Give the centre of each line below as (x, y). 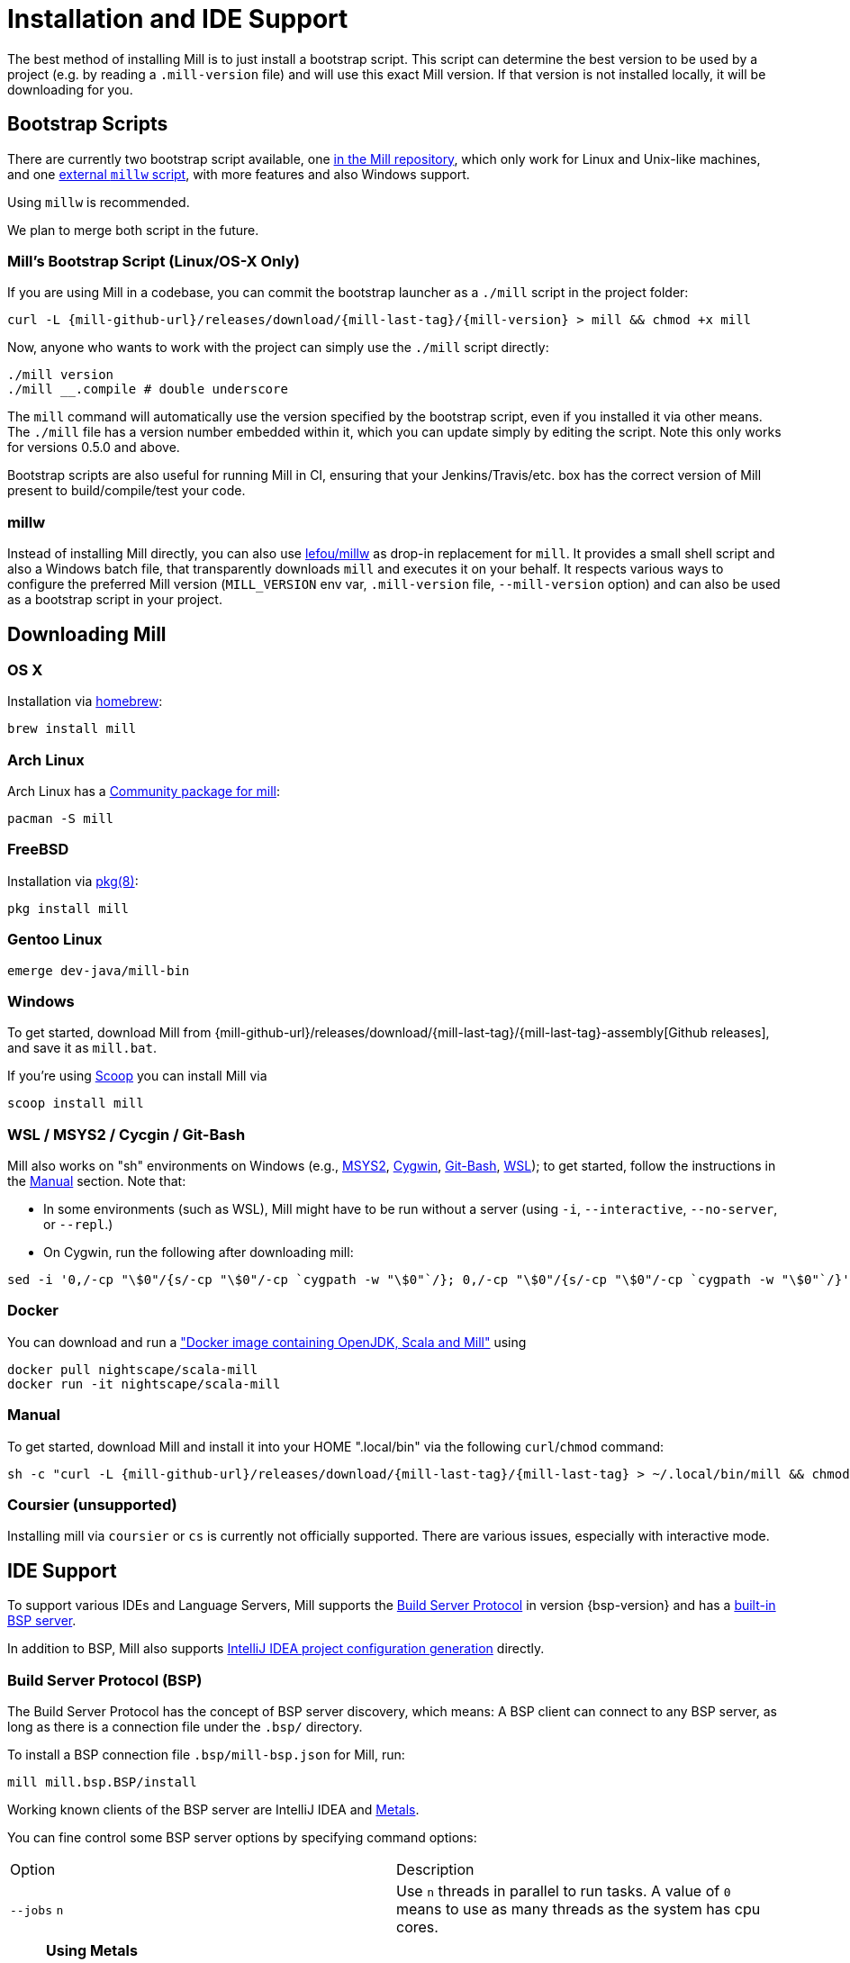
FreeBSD (38, 850)
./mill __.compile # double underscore (148, 389)
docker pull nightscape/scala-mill (133, 1369)
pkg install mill (68, 908)
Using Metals (92, 1950)
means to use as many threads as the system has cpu (579, 1909)
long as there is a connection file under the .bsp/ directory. (185, 1726)
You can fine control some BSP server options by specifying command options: (242, 1837)
